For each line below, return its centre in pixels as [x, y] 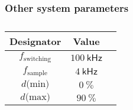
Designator [35, 41]
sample [37, 73]
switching [38, 59]
